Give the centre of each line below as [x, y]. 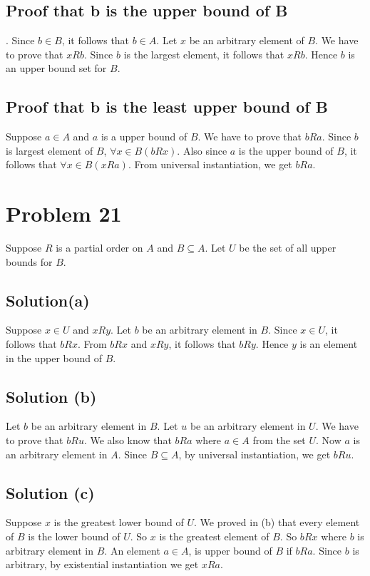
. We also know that [128, 440]
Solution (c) [50, 492]
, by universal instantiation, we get [255, 454]
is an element [329, 344]
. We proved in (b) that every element [277, 522]
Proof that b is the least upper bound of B [167, 107]
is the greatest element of [214, 536]
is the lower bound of [74, 536]
